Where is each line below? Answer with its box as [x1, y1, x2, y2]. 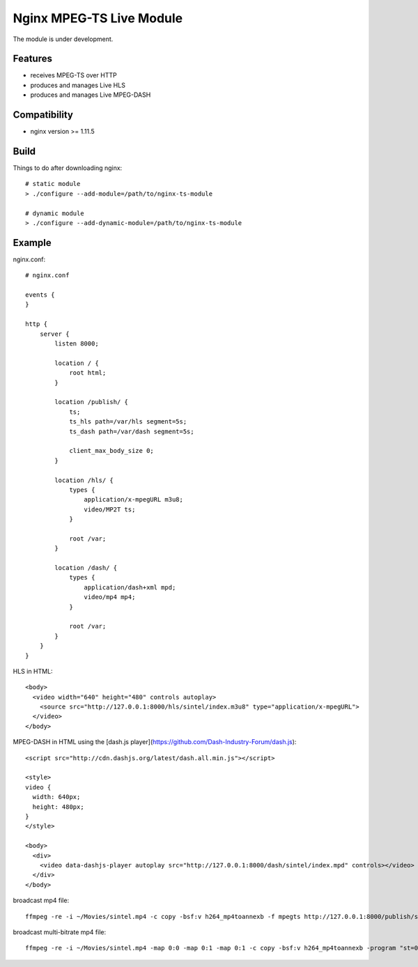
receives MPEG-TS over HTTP [30, 71, 118, 79]
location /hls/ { [54, 476, 114, 484]
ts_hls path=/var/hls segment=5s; [69, 418, 187, 426]
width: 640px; [32, 793, 81, 801]
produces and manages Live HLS [30, 81, 125, 89]
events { [25, 291, 55, 299]
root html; [69, 369, 107, 377]
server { [39, 330, 70, 338]
